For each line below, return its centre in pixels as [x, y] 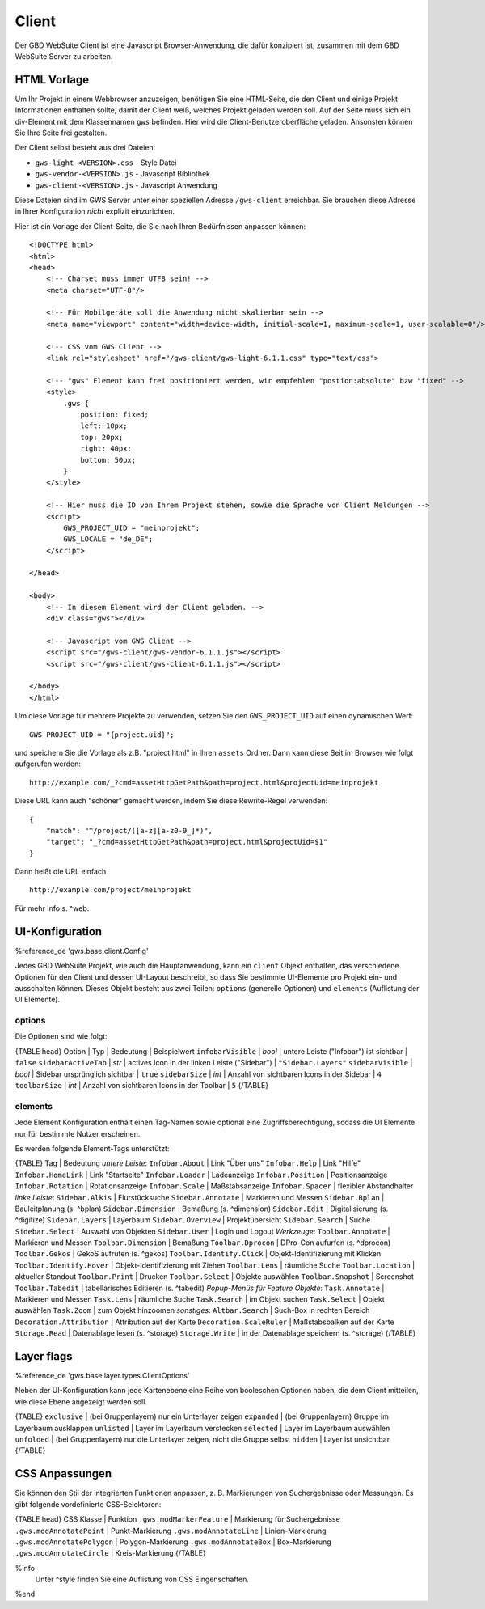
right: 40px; [106, 449]
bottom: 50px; [108, 460]
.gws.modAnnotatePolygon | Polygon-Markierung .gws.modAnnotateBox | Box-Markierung [173, 1542]
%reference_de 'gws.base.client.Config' [82, 951]
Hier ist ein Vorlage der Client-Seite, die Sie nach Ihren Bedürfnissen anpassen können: [160, 226]
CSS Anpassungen [63, 1474]
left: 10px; [104, 426]
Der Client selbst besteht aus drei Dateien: [85, 148]
